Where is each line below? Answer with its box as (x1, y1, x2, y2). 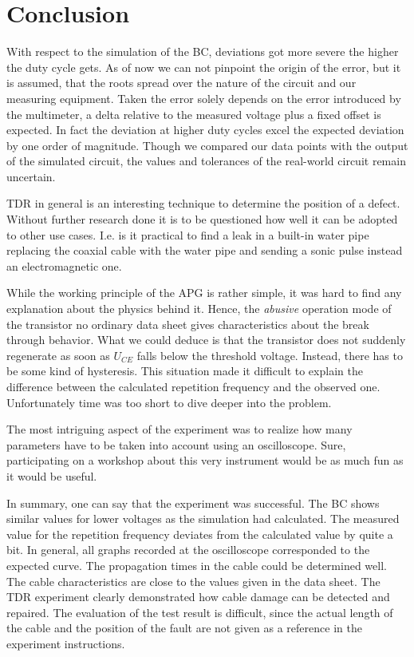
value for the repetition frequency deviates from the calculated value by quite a (6, 525, 393, 542)
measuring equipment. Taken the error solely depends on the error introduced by (6, 89, 401, 106)
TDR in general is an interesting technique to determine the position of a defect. (6, 195, 400, 212)
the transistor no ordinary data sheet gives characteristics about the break (6, 315, 369, 332)
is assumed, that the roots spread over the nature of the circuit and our (6, 74, 357, 91)
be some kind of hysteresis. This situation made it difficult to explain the (6, 362, 363, 379)
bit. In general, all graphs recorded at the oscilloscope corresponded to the (6, 541, 370, 558)
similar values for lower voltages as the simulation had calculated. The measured (6, 510, 400, 527)
